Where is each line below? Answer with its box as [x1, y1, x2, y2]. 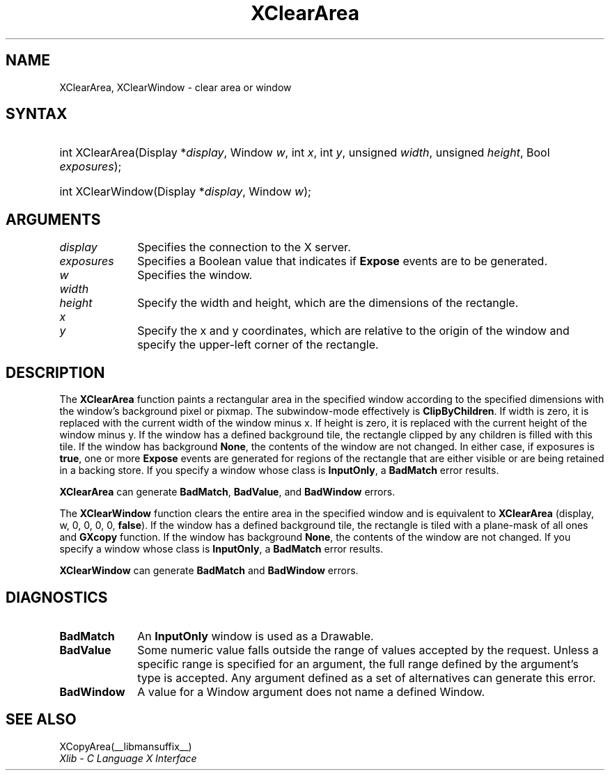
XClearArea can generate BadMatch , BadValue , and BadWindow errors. [59, 486, 396, 498]
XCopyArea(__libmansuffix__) [59, 740, 192, 752]
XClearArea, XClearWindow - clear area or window [59, 81, 292, 93]
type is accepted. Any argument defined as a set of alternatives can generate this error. [137, 670, 596, 685]
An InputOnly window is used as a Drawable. [137, 628, 374, 643]
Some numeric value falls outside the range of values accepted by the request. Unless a [137, 642, 599, 657]
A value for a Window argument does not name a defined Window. [137, 684, 485, 699]
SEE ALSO [6, 711, 77, 729]
